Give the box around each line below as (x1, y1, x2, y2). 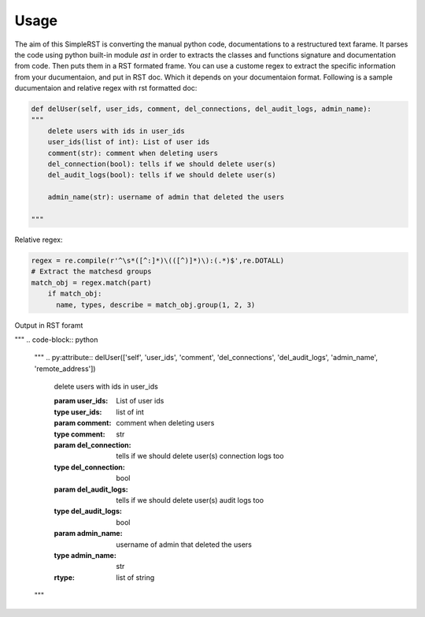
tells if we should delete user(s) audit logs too (116, 495, 264, 504)
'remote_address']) (34, 363, 96, 374)
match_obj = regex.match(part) (31, 278, 153, 287)
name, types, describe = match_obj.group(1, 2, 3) (56, 300, 256, 309)
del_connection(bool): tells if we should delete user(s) (47, 160, 276, 169)
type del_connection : (54, 462, 125, 472)
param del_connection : (54, 440, 131, 450)
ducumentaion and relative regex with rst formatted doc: (14, 84, 198, 93)
